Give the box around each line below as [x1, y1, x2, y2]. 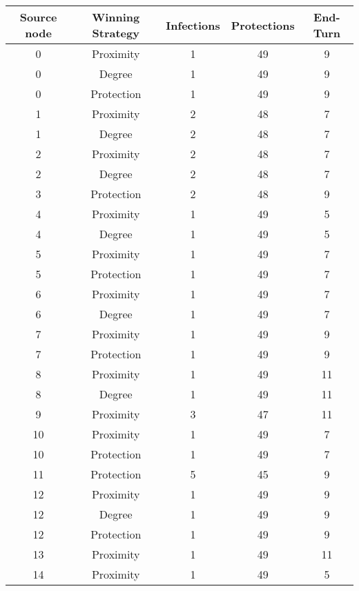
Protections [231, 17, 295, 33]
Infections [166, 17, 220, 33]
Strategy [92, 25, 139, 41]
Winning [92, 9, 140, 25]
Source [19, 9, 57, 25]
